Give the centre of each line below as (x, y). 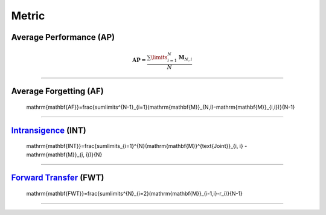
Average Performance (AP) (63, 37)
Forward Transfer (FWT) (58, 178)
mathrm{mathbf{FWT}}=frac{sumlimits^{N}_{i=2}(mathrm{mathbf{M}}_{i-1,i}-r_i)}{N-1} (134, 193)
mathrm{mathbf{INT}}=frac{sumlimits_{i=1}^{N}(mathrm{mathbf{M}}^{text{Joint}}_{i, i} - (137, 146)
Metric (28, 16)
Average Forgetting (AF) (57, 91)
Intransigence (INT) (49, 130)
